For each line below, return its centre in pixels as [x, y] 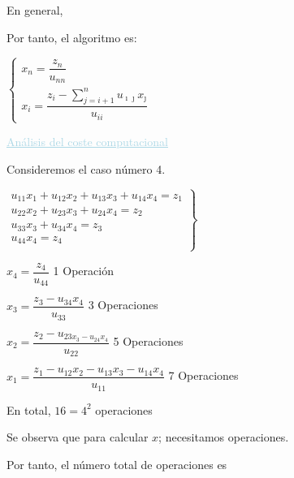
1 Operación [83, 271]
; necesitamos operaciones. [224, 437]
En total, [29, 409]
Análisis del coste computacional [87, 142]
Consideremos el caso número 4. [86, 168]
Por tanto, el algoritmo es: [72, 37]
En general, [35, 10]
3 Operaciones [123, 305]
